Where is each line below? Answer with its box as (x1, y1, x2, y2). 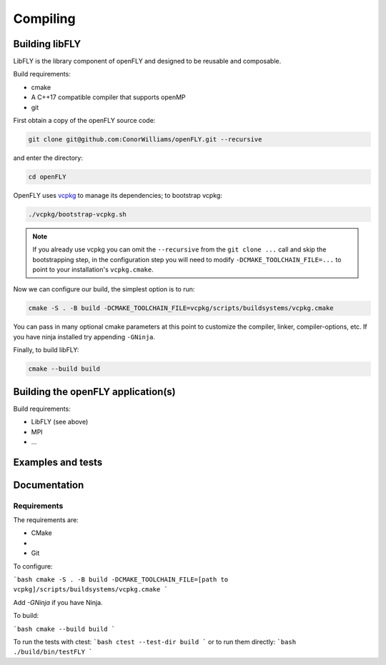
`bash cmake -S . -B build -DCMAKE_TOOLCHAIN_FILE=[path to (13, 576, 229, 584)
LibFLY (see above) (31, 418, 89, 426)
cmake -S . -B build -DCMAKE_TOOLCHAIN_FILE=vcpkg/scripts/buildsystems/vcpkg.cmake (28, 304, 334, 312)
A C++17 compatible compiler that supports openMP (31, 93, 186, 101)
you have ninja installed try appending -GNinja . (13, 332, 156, 341)
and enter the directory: (13, 154, 84, 162)
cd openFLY (28, 172, 66, 181)
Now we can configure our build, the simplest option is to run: (13, 285, 195, 294)
